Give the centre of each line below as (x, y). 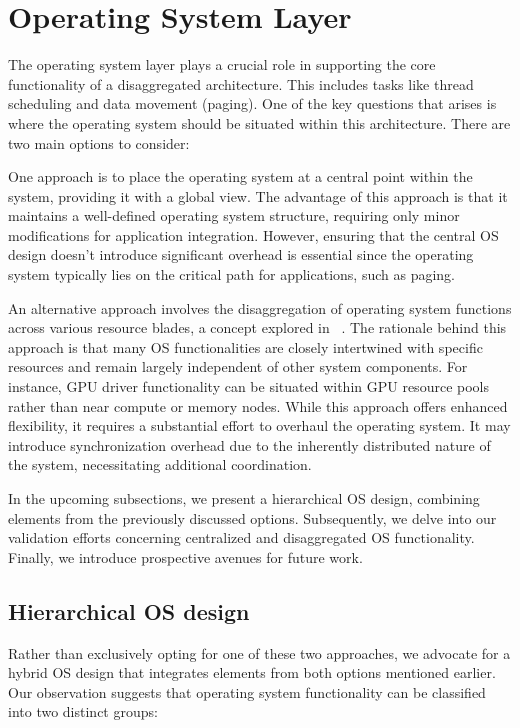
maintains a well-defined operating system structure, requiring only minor (234, 215)
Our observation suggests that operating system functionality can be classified (247, 691)
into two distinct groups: (83, 711)
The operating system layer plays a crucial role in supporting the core (222, 64)
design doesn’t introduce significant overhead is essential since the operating (241, 254)
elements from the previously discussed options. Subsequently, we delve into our (252, 517)
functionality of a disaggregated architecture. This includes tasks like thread (241, 83)
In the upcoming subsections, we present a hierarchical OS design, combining (244, 498)
